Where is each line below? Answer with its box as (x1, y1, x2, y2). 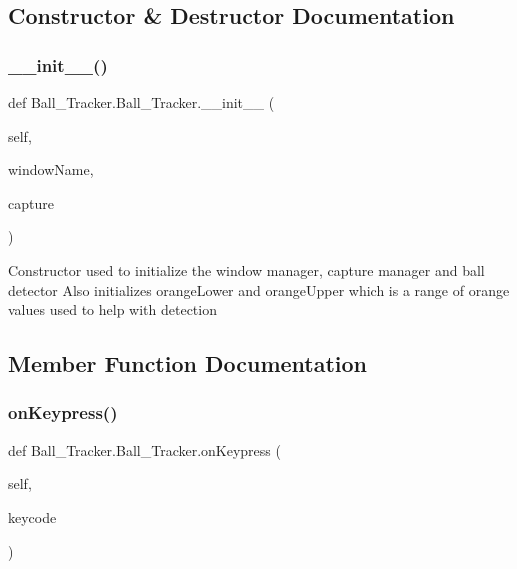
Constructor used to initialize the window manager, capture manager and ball (8, 259, 485, 280)
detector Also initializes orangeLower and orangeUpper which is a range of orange (8, 279, 510, 300)
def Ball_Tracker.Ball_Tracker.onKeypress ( (8, 439, 281, 460)
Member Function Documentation (8, 348, 368, 379)
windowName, (8, 159, 94, 180)
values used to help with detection (8, 299, 217, 320)
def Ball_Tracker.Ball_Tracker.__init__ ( (8, 92, 275, 112)
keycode (8, 506, 57, 527)
